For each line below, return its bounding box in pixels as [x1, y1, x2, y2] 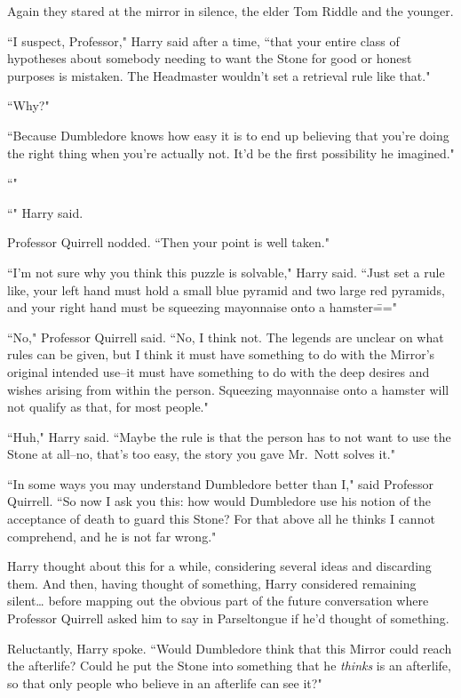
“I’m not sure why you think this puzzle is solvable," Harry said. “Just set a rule [7, 262, 445, 281]
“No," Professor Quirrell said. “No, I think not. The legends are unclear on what [7, 327, 444, 346]
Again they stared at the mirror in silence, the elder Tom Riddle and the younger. [7, 2, 454, 20]
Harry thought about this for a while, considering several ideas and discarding [7, 557, 432, 575]
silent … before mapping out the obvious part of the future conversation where [7, 591, 429, 610]
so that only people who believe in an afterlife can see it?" [7, 673, 322, 692]
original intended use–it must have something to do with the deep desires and [7, 362, 430, 381]
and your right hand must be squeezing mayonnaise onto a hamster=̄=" [7, 298, 397, 317]
